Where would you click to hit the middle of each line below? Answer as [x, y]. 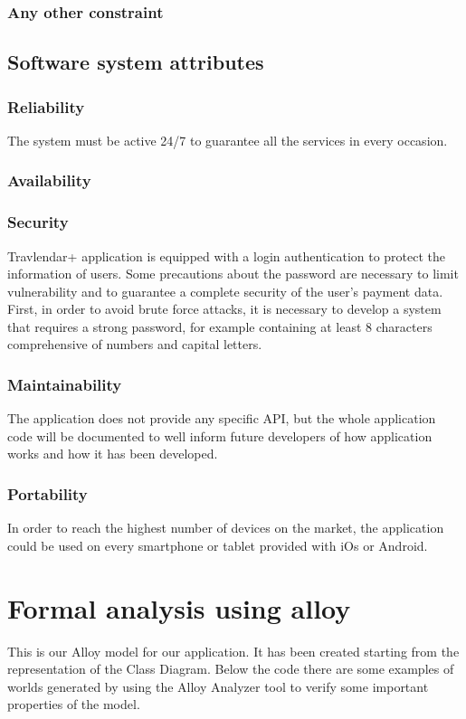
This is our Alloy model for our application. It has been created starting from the [233, 651]
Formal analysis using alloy [179, 607]
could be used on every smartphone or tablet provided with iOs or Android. [218, 545]
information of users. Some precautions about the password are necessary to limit [233, 274]
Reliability [46, 106]
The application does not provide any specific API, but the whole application [222, 418]
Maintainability [65, 384]
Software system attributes [136, 62]
